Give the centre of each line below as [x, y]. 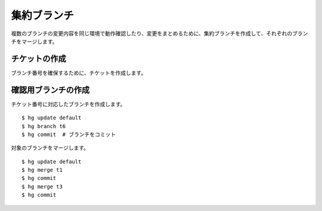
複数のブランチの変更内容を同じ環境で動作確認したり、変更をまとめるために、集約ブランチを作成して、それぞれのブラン [160, 33]
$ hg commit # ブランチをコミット [69, 134]
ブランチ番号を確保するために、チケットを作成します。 [79, 73]
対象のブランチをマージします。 [50, 148]
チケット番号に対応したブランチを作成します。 [68, 104]
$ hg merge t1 [42, 170]
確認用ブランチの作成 [50, 90]
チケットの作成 [38, 59]
